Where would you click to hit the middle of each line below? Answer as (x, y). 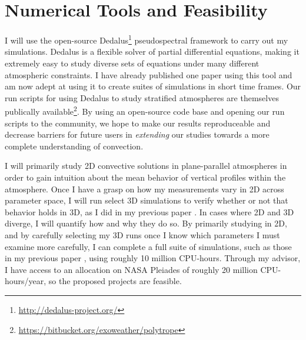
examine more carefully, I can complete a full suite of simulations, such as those (148, 246)
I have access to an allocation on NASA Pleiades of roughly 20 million (131, 269)
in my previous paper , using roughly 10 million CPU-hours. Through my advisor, (153, 258)
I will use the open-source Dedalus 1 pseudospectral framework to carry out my (147, 39)
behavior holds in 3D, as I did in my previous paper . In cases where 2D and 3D (149, 211)
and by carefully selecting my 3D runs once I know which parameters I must (142, 234)
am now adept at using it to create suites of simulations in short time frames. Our (153, 86)
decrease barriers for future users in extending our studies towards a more (137, 134)
